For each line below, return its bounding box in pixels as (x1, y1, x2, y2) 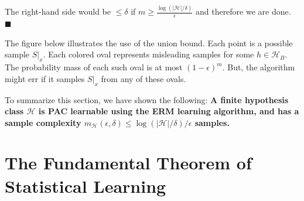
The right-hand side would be (5, 5, 111, 18)
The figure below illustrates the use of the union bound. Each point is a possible (5, 36, 293, 49)
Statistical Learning (5, 173, 166, 197)
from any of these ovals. (101, 72, 186, 84)
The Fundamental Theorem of (5, 151, 252, 175)
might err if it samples (5, 72, 85, 84)
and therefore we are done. (195, 5, 291, 18)
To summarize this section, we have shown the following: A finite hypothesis (5, 93, 289, 105)
